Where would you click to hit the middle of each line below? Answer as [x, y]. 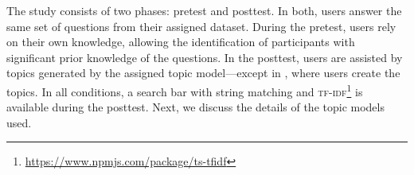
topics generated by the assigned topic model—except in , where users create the [203, 73]
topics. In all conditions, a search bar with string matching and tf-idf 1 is [185, 90]
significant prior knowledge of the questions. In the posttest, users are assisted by [205, 57]
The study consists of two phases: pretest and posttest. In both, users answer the [204, 10]
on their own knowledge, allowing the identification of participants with [181, 42]
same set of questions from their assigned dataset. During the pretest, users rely [201, 26]
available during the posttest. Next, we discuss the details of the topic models [195, 107]
